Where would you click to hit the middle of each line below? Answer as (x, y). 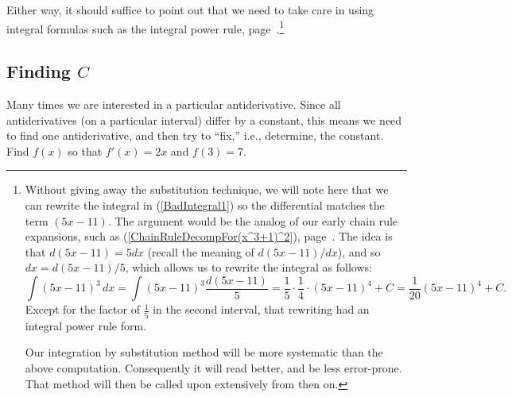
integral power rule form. (86, 325)
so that (85, 150)
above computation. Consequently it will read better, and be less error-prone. (213, 367)
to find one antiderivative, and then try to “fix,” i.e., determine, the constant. (195, 135)
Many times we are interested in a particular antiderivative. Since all (174, 104)
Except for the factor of (82, 309)
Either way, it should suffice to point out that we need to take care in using (190, 10)
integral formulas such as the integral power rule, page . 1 (145, 27)
